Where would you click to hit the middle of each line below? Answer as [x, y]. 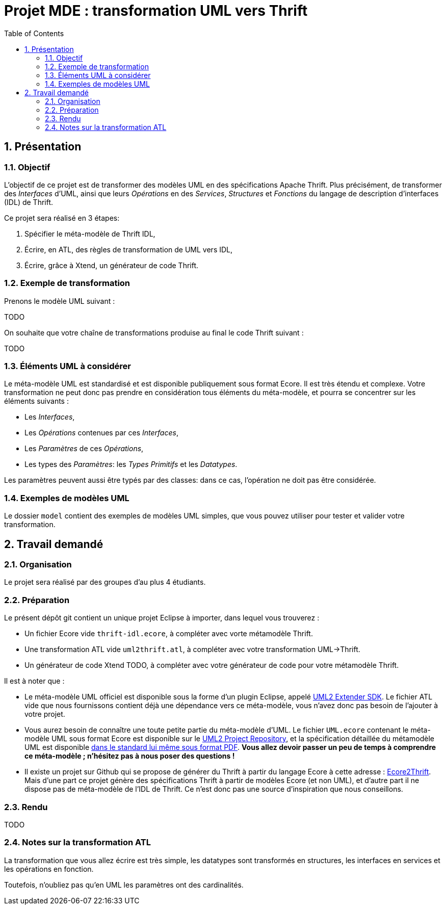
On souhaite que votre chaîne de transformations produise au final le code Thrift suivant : [154, 332]
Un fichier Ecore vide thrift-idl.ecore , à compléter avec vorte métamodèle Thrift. [169, 634]
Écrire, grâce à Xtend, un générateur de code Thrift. [112, 265]
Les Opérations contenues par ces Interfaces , [101, 433]
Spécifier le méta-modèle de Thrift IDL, [90, 233]
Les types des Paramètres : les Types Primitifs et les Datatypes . [131, 464]
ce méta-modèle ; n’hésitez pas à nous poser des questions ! [130, 756]
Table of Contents [34, 33]
